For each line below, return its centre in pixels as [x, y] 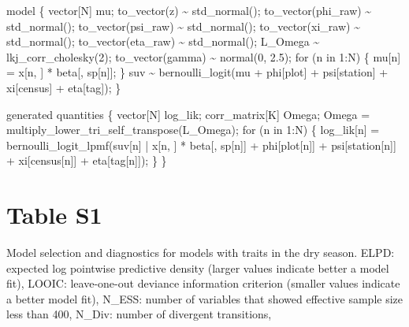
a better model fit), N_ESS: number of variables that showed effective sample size [205, 298]
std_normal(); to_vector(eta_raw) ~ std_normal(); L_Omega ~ [163, 41]
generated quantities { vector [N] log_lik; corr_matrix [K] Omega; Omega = [188, 114]
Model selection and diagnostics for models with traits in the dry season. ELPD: [201, 253]
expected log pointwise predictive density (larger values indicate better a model [198, 268]
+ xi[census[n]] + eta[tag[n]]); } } [87, 160]
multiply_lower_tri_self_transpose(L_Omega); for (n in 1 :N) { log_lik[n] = [193, 130]
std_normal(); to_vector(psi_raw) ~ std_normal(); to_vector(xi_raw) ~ [183, 26]
